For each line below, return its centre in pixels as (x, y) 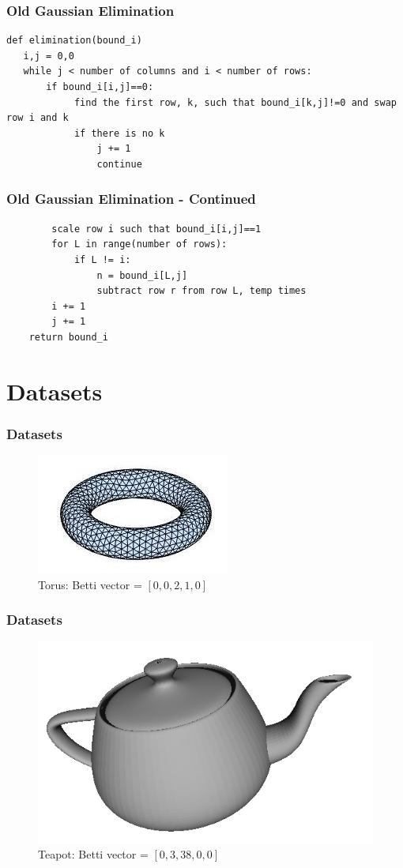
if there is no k (119, 133)
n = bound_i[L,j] (142, 275)
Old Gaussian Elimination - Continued (131, 199)
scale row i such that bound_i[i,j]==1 (156, 229)
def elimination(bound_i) (74, 41)
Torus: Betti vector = (90, 584)
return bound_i (68, 337)
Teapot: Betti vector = (93, 854)
